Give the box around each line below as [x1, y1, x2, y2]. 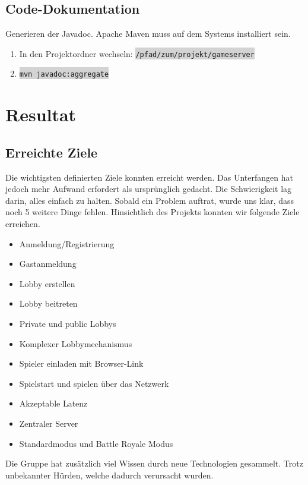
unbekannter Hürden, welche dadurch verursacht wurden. [5, 468, 214, 481]
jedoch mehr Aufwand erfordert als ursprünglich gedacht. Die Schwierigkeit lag [5, 182, 292, 195]
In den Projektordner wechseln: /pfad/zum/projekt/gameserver [19, 47, 255, 59]
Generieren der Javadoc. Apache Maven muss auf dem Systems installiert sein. [5, 27, 291, 40]
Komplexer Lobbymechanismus [19, 337, 132, 349]
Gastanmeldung [19, 257, 77, 270]
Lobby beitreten [19, 297, 78, 310]
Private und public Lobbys [19, 317, 116, 330]
